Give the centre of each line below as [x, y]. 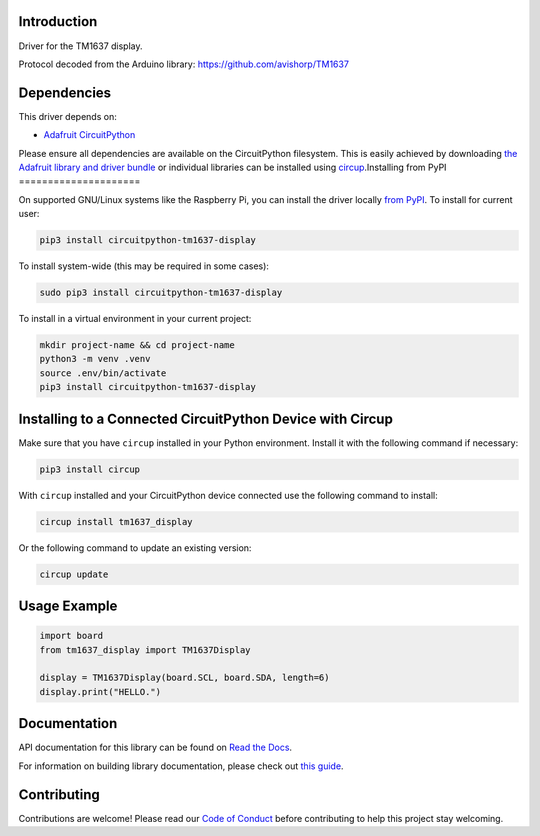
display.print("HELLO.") [100, 691]
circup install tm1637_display [116, 521]
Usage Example [68, 606]
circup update [74, 574]
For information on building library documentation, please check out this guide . [181, 766]
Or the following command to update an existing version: [135, 547]
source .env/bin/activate [103, 373]
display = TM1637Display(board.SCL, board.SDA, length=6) [184, 678]
